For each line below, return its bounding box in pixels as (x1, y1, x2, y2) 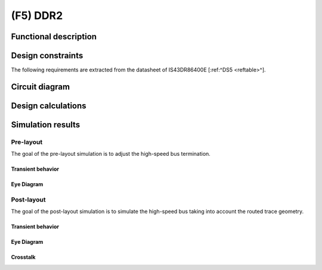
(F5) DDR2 (11, 9, 63, 22)
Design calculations (11, 101, 86, 111)
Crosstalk (11, 253, 36, 261)
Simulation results (11, 120, 80, 130)
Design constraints (11, 51, 83, 61)
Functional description (11, 32, 97, 42)
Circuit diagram (11, 81, 70, 92)
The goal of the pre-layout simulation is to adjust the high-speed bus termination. (11, 150, 211, 158)
